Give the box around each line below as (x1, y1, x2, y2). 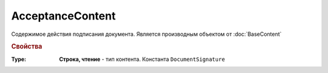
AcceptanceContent (11, 9, 116, 23)
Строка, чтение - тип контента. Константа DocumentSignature (59, 55, 225, 63)
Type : (11, 55, 27, 63)
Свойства (11, 43, 43, 51)
